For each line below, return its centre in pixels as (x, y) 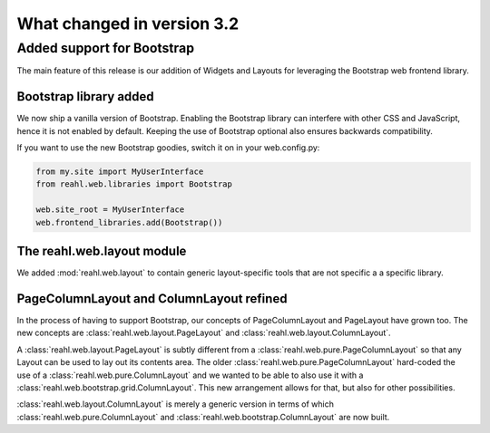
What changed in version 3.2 (128, 24)
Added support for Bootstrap (106, 48)
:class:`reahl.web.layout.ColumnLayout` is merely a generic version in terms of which (176, 404)
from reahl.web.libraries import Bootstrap (134, 184)
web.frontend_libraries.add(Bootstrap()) (129, 222)
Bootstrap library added (85, 96)
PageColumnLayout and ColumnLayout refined (152, 298)
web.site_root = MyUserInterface (110, 210)
